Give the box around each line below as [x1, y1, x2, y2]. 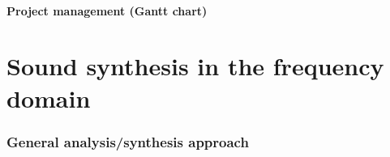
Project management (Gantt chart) [6, 2, 208, 19]
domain [6, 81, 91, 114]
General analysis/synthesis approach [6, 131, 249, 151]
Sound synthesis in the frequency [6, 49, 384, 83]
